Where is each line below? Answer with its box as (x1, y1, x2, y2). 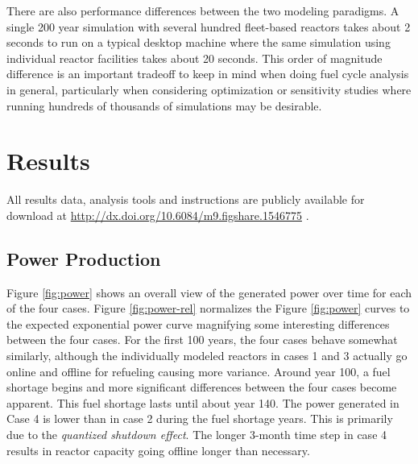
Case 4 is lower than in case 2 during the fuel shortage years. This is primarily (6, 410, 393, 427)
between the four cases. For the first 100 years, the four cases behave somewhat (6, 331, 398, 348)
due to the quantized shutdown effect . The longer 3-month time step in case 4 (6, 426, 387, 443)
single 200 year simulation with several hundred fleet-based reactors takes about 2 (6, 18, 411, 35)
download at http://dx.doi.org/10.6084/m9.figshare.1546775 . (6, 206, 309, 223)
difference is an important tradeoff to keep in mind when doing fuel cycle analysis (6, 65, 409, 82)
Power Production (6, 246, 161, 271)
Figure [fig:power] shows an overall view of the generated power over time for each (6, 284, 412, 300)
